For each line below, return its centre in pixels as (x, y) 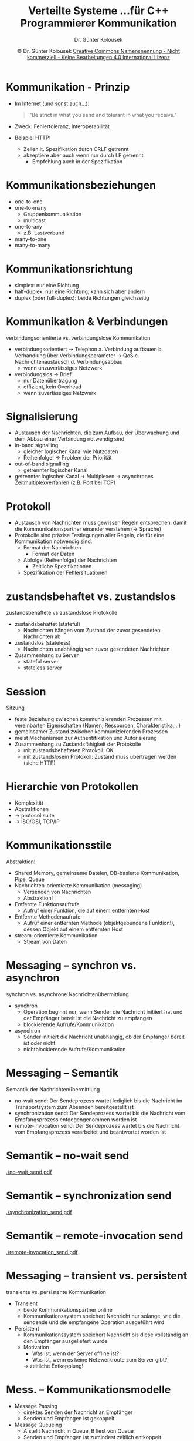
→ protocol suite (34, 816)
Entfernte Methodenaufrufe (47, 917)
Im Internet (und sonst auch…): (52, 103)
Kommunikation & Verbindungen (87, 321)
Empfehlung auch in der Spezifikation (77, 161)
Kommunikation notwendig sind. (53, 541)
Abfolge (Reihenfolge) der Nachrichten (70, 560)
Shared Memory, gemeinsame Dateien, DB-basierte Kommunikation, (97, 873)
